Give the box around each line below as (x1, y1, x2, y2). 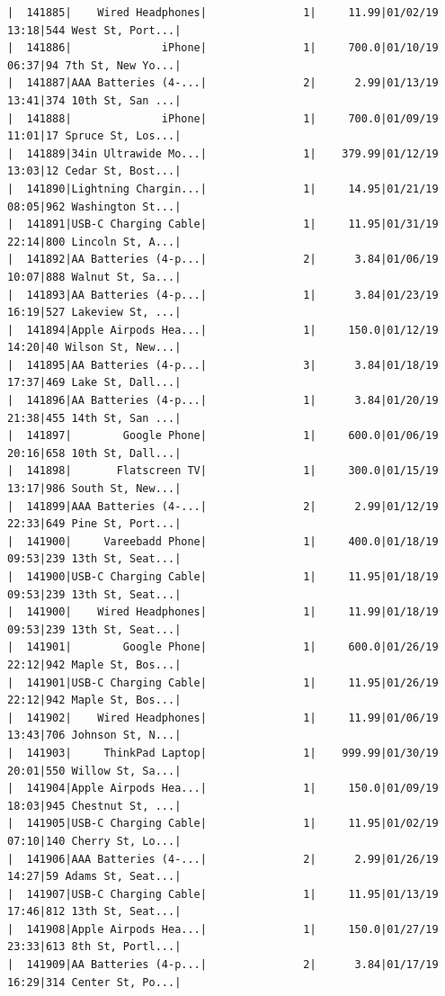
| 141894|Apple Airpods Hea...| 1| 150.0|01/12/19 (7, 323, 439, 336)
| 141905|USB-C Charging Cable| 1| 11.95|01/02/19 (7, 817, 439, 830)
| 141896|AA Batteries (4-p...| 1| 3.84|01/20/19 (7, 394, 439, 408)
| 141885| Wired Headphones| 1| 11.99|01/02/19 (7, 6, 439, 19)
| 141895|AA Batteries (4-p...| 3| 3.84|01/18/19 (7, 358, 439, 372)
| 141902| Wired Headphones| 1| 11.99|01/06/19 (7, 711, 439, 724)
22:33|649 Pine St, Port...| (7, 517, 182, 531)
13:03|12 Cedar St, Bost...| (7, 165, 182, 178)
